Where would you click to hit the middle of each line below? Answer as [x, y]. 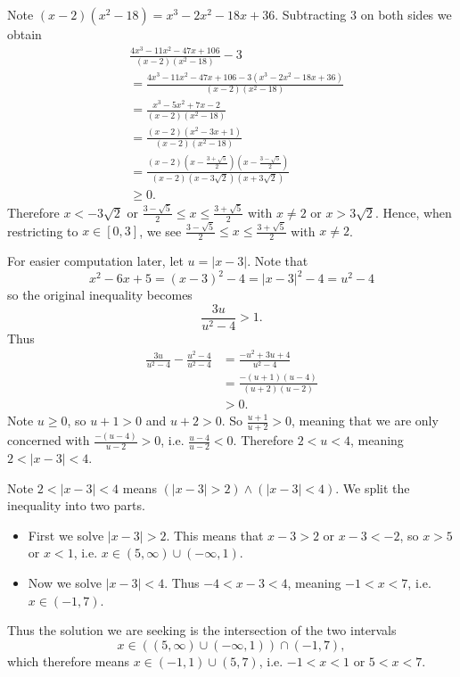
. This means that [215, 535]
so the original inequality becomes [100, 295]
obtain [25, 34]
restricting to [43, 231]
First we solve [66, 535]
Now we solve [65, 583]
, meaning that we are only [365, 421]
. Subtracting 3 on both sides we [363, 14]
